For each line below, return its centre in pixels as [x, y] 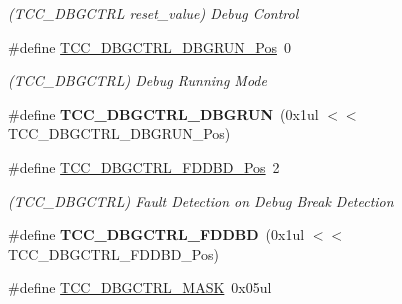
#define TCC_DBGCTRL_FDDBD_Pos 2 [144, 166]
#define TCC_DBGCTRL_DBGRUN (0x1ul [163, 113]
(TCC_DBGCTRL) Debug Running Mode [137, 80]
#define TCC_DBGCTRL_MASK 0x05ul [140, 287]
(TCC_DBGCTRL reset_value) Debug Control [153, 13]
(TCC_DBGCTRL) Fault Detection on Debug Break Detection [201, 200]
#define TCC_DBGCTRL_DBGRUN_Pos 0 [149, 46]
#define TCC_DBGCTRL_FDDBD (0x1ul [156, 234]
